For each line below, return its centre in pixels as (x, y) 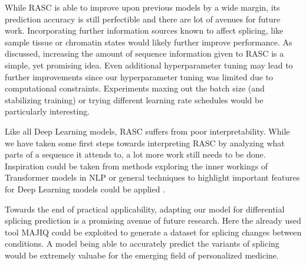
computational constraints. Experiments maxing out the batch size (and (135, 88)
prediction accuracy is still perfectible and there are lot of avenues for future (143, 19)
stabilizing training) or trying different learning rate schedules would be (134, 99)
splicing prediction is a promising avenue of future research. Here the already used (153, 220)
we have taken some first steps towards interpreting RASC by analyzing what (145, 143)
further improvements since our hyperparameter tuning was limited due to (139, 76)
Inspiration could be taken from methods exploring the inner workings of (136, 166)
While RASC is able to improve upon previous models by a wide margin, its (142, 7)
